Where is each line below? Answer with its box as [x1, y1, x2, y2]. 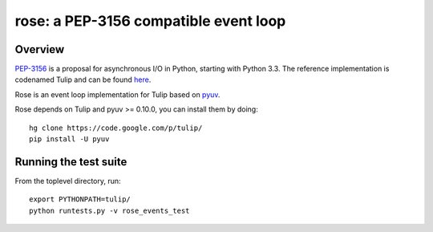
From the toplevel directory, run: [14, 176, 121, 185]
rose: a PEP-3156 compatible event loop [14, 12, 286, 30]
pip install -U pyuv [29, 135, 110, 144]
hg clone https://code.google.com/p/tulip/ [29, 123, 203, 132]
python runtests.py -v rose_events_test [29, 206, 190, 215]
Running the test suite [14, 155, 127, 169]
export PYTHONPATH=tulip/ [29, 195, 132, 204]
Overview [14, 43, 65, 56]
